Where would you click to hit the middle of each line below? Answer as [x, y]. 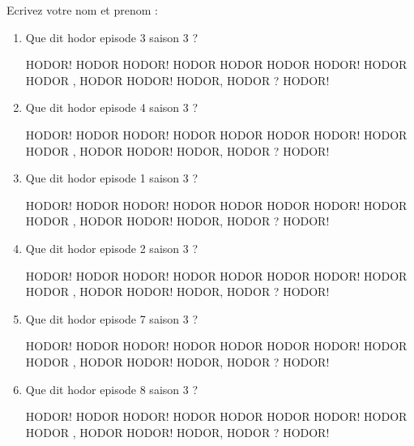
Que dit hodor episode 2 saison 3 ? [112, 248]
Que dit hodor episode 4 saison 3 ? [112, 107]
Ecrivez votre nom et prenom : [82, 10]
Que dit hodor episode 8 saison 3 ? [112, 389]
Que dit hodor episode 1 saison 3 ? [112, 178]
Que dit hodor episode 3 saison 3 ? [112, 37]
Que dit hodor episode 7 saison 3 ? [112, 318]
